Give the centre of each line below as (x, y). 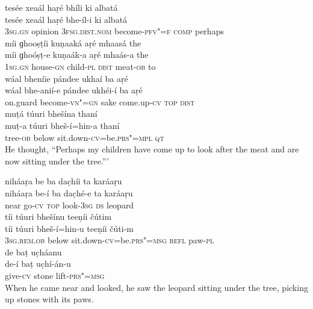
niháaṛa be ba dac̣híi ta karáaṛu (64, 181)
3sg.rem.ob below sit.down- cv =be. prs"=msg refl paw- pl (110, 240)
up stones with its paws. (49, 299)
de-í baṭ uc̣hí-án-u (38, 264)
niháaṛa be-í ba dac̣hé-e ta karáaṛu (69, 192)
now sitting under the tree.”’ (57, 161)
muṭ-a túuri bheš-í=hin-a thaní (62, 125)
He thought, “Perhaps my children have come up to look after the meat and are (152, 149)
